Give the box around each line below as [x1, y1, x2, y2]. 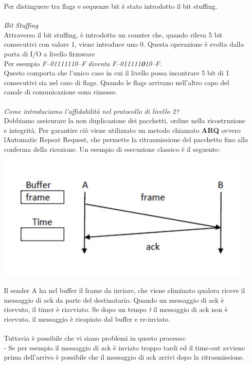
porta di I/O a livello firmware [4, 48, 95, 58]
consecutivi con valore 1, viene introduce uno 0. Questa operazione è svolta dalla [4, 39, 244, 49]
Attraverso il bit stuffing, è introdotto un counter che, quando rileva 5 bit [4, 29, 223, 39]
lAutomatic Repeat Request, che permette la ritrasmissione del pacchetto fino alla [4, 134, 249, 145]
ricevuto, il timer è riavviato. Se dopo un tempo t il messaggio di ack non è [4, 304, 228, 314]
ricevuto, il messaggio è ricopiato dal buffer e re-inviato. [4, 313, 170, 324]
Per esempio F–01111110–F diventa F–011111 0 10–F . [4, 58, 162, 68]
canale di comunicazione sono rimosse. [4, 87, 118, 97]
